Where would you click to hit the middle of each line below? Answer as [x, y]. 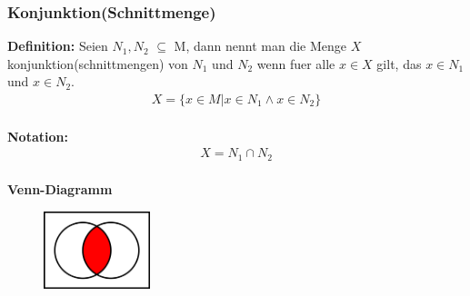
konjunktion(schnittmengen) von [98, 63]
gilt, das [399, 63]
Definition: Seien [58, 46]
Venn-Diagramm [60, 189]
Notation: [38, 136]
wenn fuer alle [296, 63]
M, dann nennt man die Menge [260, 46]
